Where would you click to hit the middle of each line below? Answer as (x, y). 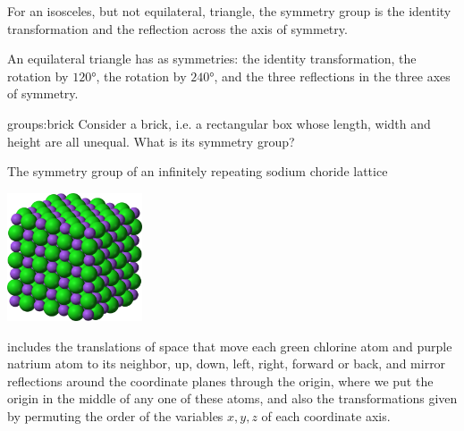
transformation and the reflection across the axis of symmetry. (177, 28)
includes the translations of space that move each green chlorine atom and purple (230, 346)
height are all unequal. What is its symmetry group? (151, 141)
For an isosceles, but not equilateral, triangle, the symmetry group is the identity (229, 11)
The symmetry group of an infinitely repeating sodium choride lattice (198, 171)
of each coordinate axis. (326, 416)
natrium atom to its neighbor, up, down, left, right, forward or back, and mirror (227, 363)
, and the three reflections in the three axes (332, 76)
